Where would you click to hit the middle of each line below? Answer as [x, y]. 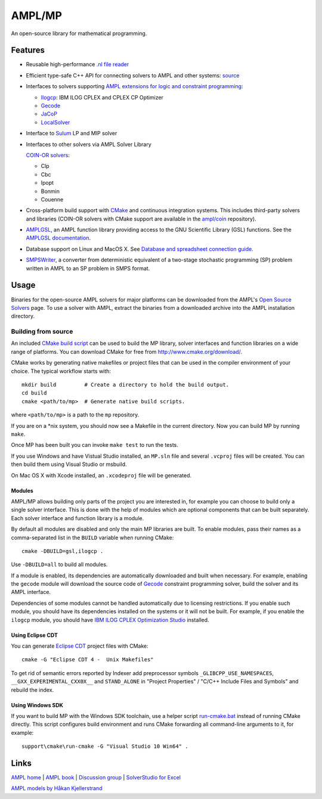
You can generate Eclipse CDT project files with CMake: [80, 646]
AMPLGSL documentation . [58, 238]
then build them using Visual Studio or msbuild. [69, 464]
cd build [34, 393]
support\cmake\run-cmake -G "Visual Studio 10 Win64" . [105, 747]
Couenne [52, 199]
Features [28, 50]
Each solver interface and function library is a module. [78, 518]
